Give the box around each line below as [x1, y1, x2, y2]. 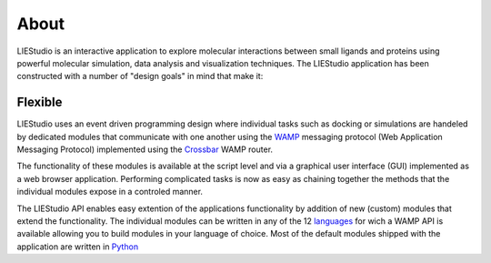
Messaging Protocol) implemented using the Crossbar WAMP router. [16, 144, 273, 155]
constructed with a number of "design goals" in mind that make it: [16, 71, 264, 82]
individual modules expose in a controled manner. [16, 187, 204, 197]
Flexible [16, 95, 63, 110]
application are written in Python [16, 241, 139, 252]
